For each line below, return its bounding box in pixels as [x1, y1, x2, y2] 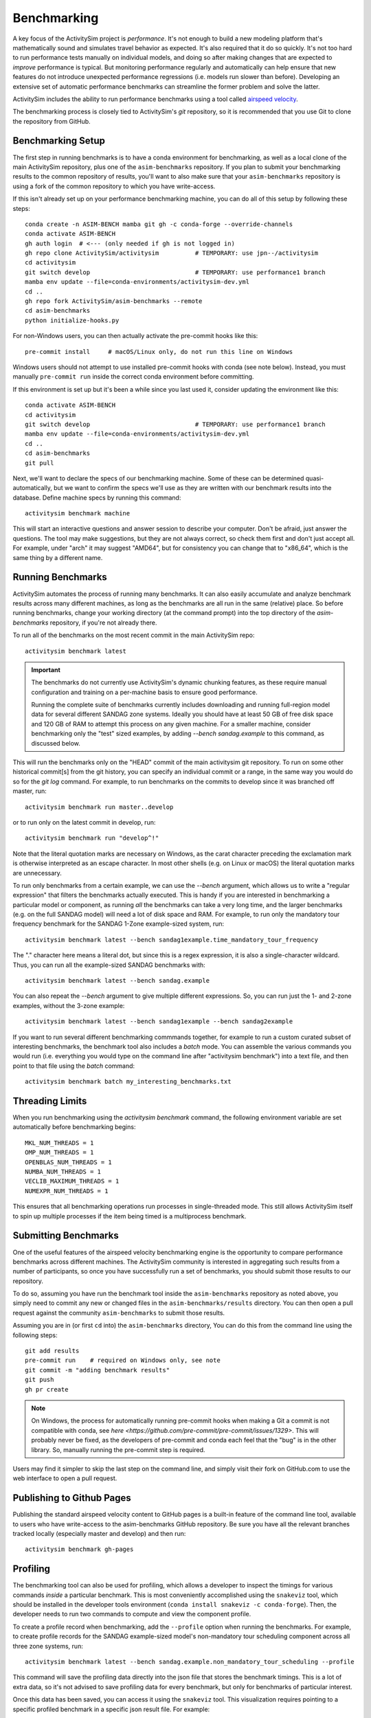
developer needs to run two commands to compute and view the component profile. [12, 1610, 251, 1618]
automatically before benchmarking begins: [12, 1123, 136, 1131]
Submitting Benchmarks [12, 1230, 120, 1242]
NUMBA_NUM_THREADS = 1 [25, 1168, 102, 1176]
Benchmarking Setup [12, 135, 106, 147]
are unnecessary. [12, 869, 62, 877]
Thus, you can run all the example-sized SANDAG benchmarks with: [12, 961, 205, 969]
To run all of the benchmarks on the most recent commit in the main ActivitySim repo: [12, 631, 255, 639]
